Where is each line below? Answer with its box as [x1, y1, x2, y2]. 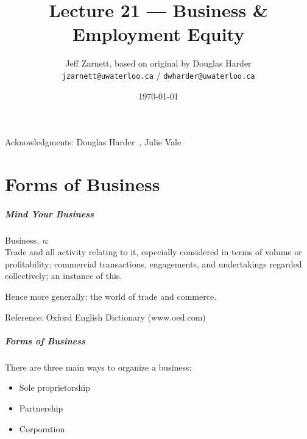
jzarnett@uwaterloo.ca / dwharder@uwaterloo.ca [62, 68, 255, 81]
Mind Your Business [5, 207, 94, 220]
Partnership [19, 402, 63, 414]
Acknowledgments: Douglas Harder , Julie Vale [5, 136, 182, 148]
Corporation [19, 422, 65, 435]
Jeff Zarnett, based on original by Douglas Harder [65, 57, 252, 70]
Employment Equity [72, 21, 245, 46]
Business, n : [5, 233, 49, 246]
